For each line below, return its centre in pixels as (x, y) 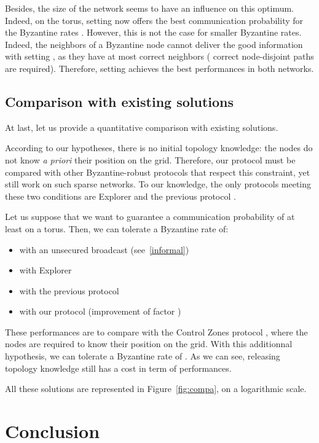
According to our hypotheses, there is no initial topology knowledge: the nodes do (159, 148)
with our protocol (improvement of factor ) (100, 311)
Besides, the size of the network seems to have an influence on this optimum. (150, 8)
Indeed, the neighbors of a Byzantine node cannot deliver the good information (154, 44)
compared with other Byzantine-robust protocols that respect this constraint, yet (158, 172)
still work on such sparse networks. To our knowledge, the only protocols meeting (158, 184)
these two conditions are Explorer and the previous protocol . (120, 196)
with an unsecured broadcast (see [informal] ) (104, 249)
